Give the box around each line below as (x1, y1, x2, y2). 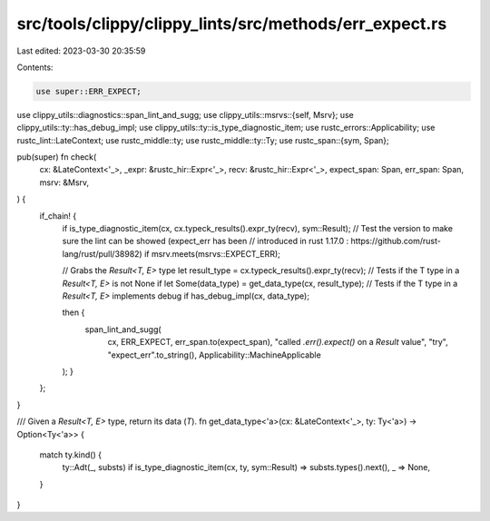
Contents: (16, 62, 54, 73)
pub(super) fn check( (16, 152, 97, 162)
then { (62, 307, 85, 318)
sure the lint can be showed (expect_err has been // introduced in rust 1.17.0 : (62, 236, 349, 247)
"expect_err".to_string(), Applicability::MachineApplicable (107, 349, 321, 360)
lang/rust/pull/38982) (62, 248, 142, 259)
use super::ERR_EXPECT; (35, 86, 142, 96)
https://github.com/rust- (350, 236, 442, 247)
